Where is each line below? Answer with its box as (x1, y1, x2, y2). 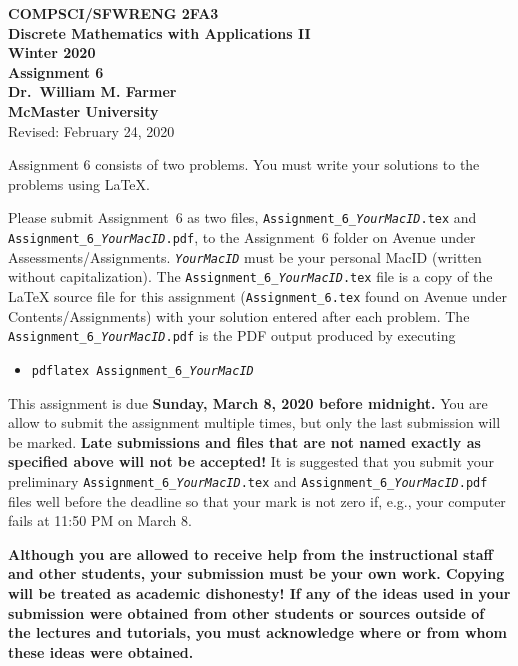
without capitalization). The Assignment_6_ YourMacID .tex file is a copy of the (8, 266, 493, 287)
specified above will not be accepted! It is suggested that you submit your (8, 451, 494, 472)
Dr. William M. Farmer (8, 81, 177, 102)
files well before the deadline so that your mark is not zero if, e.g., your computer (8, 490, 506, 511)
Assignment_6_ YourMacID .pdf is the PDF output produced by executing (8, 325, 456, 346)
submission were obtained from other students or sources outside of (8, 602, 485, 623)
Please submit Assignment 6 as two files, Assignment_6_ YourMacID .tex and (8, 207, 477, 228)
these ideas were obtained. (8, 641, 194, 662)
